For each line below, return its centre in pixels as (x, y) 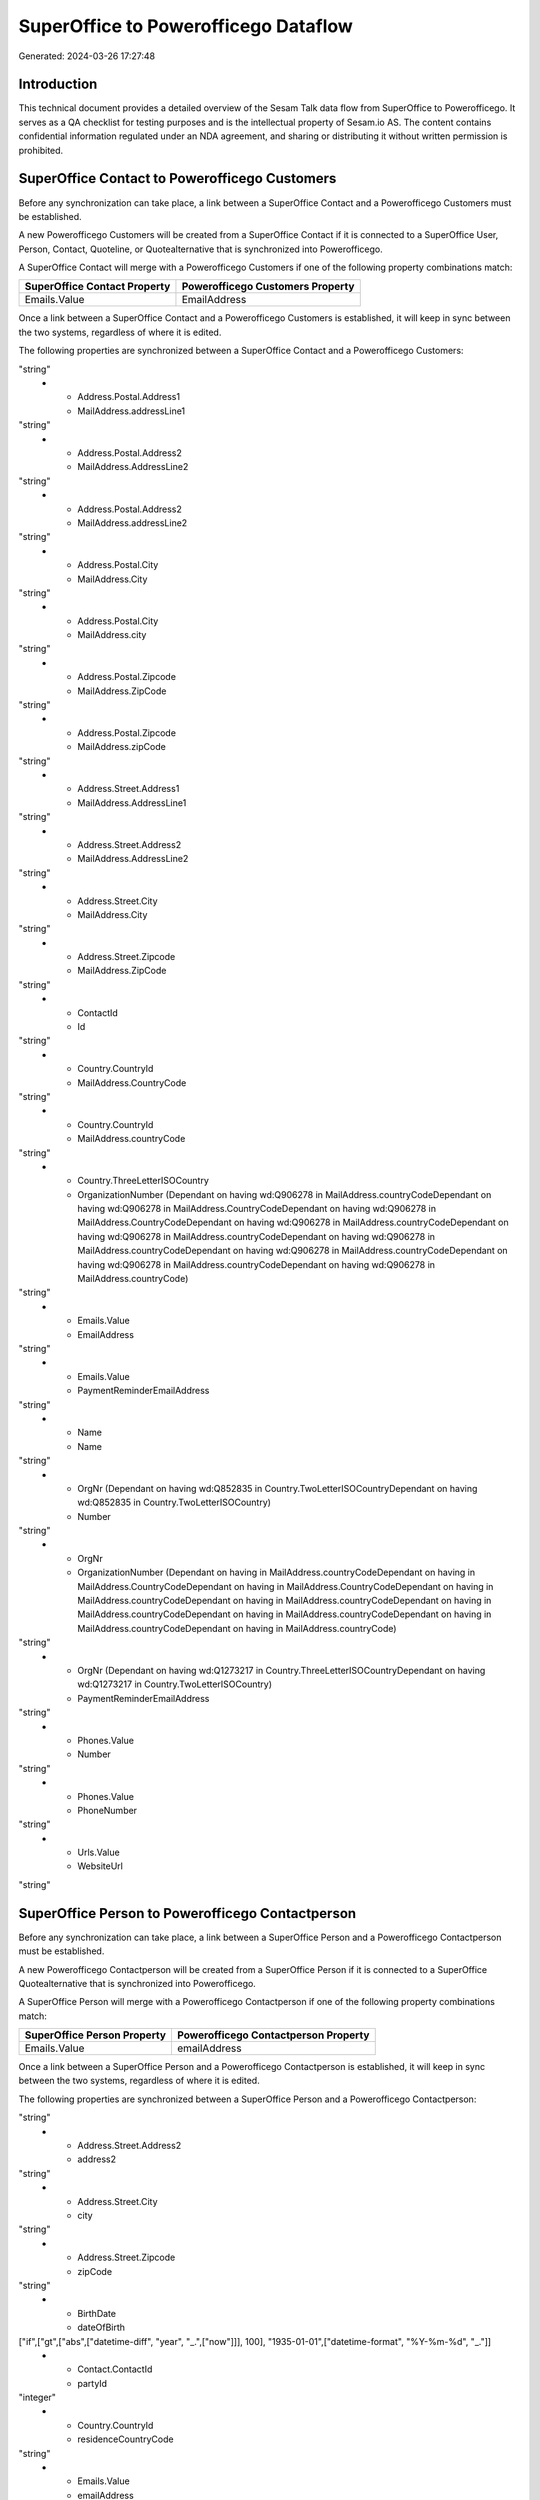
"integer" (37, 2397)
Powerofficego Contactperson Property (273, 2035)
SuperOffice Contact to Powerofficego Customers (177, 178)
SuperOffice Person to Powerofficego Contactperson (187, 1913)
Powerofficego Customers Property (268, 287)
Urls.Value (98, 1852)
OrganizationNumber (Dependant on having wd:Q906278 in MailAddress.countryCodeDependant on (284, 1194)
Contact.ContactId (115, 2369)
